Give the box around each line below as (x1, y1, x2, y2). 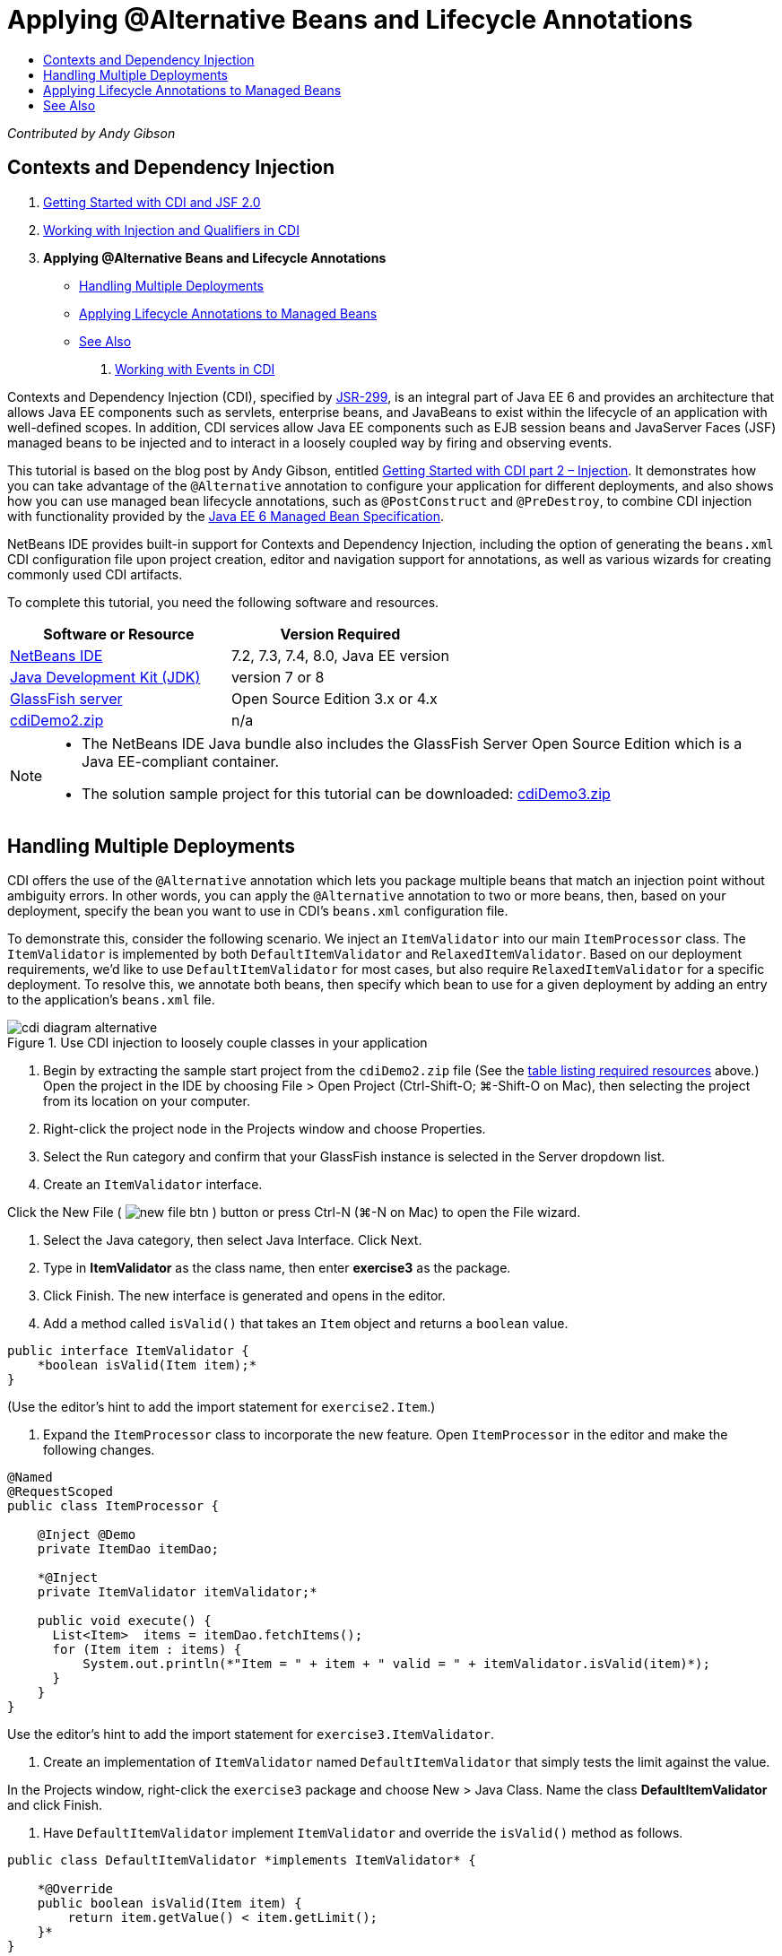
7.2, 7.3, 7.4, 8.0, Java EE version (230, 646, 449, 665)
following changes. (43, 1442, 155, 1458)
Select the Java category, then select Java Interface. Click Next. (43, 1232, 422, 1248)
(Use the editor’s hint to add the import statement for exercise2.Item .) (7, 1399, 436, 1415)
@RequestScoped (7, 1484, 114, 1500)
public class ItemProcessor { (7, 1499, 220, 1514)
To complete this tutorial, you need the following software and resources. (7, 594, 439, 610)
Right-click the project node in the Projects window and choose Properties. (43, 1121, 486, 1137)
